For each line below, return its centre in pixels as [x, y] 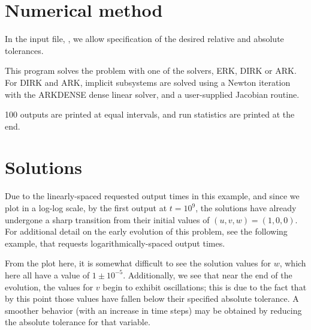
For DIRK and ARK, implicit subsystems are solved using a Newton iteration [148, 82]
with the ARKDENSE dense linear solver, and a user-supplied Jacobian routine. [152, 94]
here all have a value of [47, 274]
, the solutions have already [246, 208]
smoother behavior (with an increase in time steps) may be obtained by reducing [153, 310]
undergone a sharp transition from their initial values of [107, 219]
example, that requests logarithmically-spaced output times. [115, 243]
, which [293, 263]
